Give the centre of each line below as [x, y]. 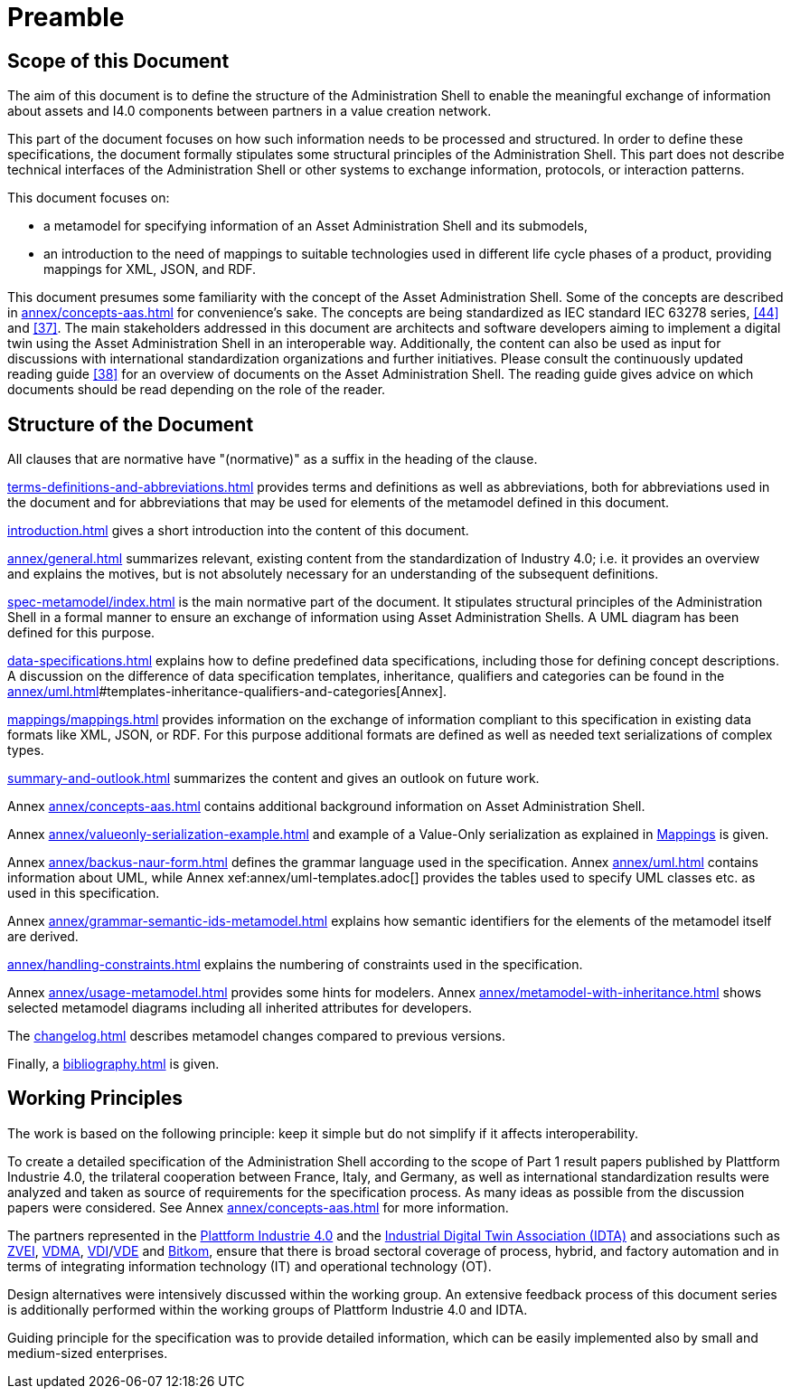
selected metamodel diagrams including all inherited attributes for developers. [240, 1008]
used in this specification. [84, 893]
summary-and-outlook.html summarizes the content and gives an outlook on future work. [273, 778]
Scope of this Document [118, 61]
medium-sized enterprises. [88, 1353]
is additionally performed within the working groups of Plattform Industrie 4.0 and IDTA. [268, 1309]
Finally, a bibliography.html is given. [113, 1064]
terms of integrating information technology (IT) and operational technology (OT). [250, 1266]
